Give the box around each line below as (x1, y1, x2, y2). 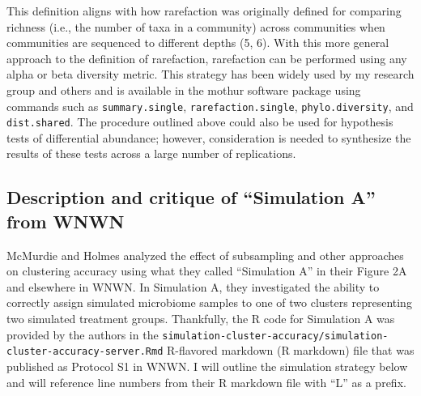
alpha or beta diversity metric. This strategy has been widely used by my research (6, 66, 415, 83)
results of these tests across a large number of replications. (6, 145, 296, 162)
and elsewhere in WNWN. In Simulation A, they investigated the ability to (6, 278, 380, 295)
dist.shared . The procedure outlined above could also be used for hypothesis (6, 113, 393, 130)
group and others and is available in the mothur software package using (6, 81, 361, 98)
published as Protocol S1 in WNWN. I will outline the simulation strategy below (6, 357, 408, 374)
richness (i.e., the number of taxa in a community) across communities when (6, 18, 385, 35)
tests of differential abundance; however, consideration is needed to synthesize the (6, 129, 411, 146)
